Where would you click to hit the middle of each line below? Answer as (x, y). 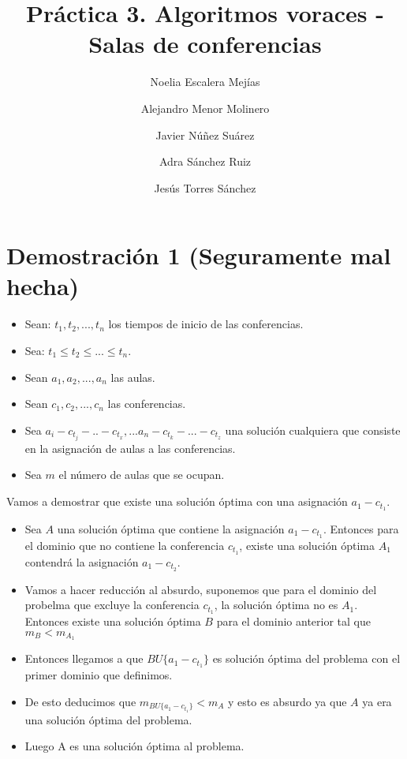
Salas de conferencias (205, 44)
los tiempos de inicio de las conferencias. (206, 324)
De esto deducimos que (80, 701)
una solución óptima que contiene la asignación (171, 528)
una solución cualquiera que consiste (313, 430)
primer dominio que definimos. (99, 675)
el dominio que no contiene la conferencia (125, 545)
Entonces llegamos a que (84, 658)
